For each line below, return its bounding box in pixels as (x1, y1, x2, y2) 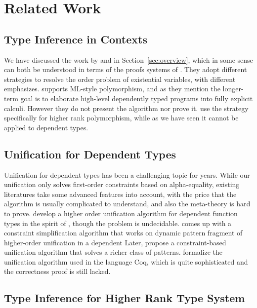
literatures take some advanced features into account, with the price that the (4, 189, 237, 199)
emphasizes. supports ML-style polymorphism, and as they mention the (4, 83, 220, 94)
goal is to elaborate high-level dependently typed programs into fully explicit (20, 93, 253, 103)
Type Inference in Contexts (4, 31, 147, 46)
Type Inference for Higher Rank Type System (4, 290, 245, 306)
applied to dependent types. (4, 122, 88, 132)
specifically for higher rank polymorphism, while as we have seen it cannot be (4, 113, 239, 123)
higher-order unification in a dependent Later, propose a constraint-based (4, 237, 226, 247)
